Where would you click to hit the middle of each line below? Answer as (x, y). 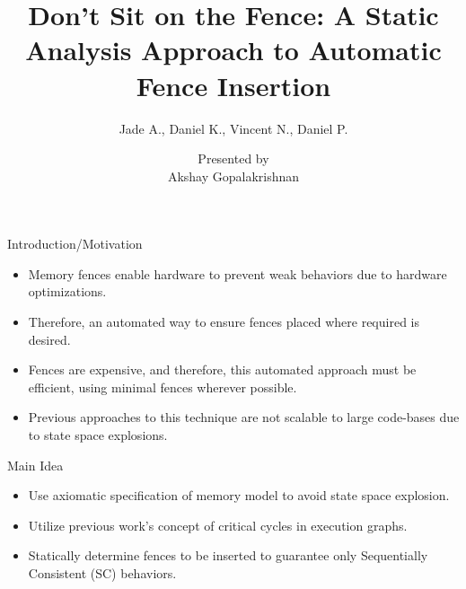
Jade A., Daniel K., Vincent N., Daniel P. (233, 128)
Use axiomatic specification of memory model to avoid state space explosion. (239, 495)
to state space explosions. (98, 435)
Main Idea (35, 465)
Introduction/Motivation (75, 244)
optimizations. (67, 291)
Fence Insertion (233, 85)
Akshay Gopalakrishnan (233, 176)
